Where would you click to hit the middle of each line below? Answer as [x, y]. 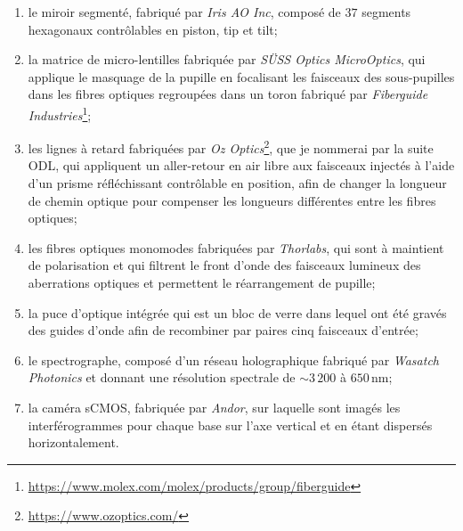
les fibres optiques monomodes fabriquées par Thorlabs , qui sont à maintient [236, 247]
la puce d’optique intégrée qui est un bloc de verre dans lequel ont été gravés [237, 312]
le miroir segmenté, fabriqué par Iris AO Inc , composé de [184, 12]
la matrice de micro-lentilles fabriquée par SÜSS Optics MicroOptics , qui [227, 59]
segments [386, 12]
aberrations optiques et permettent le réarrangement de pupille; [202, 283]
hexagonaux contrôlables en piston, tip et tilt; [153, 29]
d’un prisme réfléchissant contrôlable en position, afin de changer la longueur [237, 183]
